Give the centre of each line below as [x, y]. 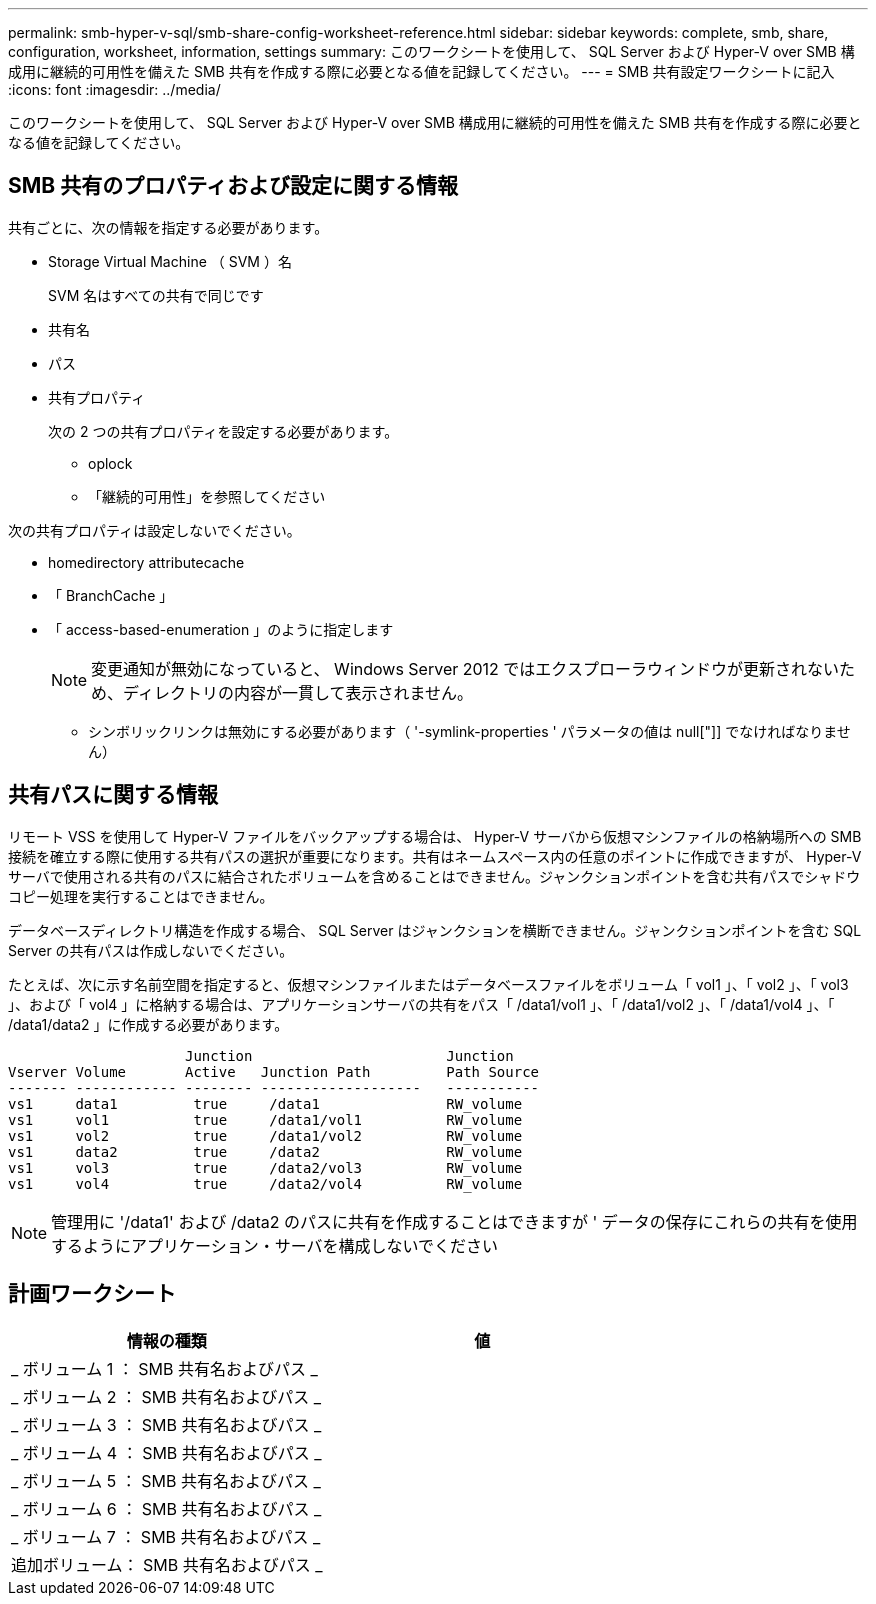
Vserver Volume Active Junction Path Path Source [274, 1071]
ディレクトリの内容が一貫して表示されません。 [298, 692]
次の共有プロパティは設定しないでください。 [154, 530]
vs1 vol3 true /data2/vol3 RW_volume [265, 1167]
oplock [110, 463]
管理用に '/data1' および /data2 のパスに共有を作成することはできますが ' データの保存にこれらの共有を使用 [454, 1221]
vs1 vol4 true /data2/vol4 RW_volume [265, 1183]
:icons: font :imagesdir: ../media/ [114, 89]
